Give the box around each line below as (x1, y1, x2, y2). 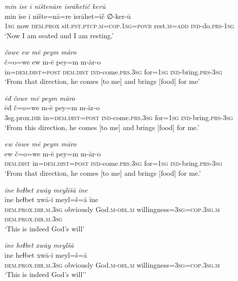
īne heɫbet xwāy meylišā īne (4, 184, 88, 195)
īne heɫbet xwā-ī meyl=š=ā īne (4, 194, 99, 205)
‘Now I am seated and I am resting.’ (4, 30, 114, 40)
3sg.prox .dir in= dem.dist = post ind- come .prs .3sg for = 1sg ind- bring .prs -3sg (4, 112, 233, 122)
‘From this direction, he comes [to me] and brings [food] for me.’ (4, 122, 200, 132)
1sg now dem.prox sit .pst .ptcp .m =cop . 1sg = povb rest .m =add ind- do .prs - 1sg (4, 20, 235, 31)
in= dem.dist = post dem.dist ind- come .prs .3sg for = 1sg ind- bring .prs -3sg (4, 66, 223, 76)
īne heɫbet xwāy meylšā (4, 240, 74, 250)
